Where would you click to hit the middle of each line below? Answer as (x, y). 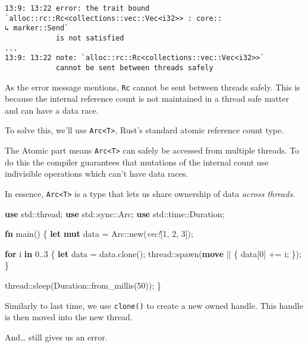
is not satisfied (90, 38)
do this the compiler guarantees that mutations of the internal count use (137, 162)
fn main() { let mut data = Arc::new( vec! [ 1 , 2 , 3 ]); (99, 234)
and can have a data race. (52, 110)
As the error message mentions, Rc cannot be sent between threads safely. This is (153, 87)
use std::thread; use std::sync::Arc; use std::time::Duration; (115, 213)
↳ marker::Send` (37, 28)
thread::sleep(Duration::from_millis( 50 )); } (83, 285)
